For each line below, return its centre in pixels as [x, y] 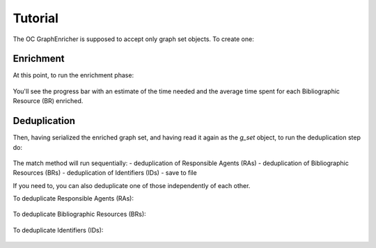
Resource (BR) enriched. [48, 101]
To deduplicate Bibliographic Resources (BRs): [79, 214]
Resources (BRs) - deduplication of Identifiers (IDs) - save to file [105, 173]
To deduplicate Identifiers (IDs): [58, 230]
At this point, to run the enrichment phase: [73, 75]
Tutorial [36, 18]
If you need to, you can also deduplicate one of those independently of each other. [132, 185]
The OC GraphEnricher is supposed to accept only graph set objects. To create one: [133, 39]
